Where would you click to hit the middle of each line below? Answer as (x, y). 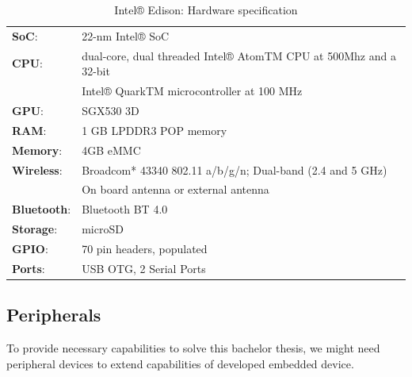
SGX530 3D (111, 110)
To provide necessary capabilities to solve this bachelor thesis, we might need (193, 348)
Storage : (35, 229)
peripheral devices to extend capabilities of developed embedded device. (180, 363)
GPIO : (30, 248)
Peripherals (54, 315)
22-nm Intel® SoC (126, 35)
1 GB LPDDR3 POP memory (154, 130)
